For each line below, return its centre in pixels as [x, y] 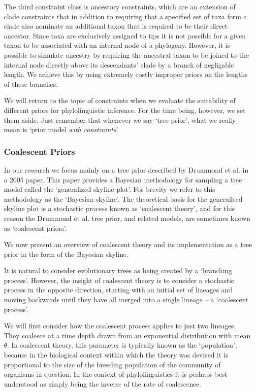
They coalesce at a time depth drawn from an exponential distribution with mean [127, 335]
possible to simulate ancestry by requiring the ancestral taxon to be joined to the [127, 54]
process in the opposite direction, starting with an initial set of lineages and [118, 290]
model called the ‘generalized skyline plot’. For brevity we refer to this [110, 189]
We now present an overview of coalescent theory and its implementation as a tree [128, 244]
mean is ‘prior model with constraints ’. [62, 129]
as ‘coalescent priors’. [35, 228]
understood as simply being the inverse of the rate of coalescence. [103, 383]
